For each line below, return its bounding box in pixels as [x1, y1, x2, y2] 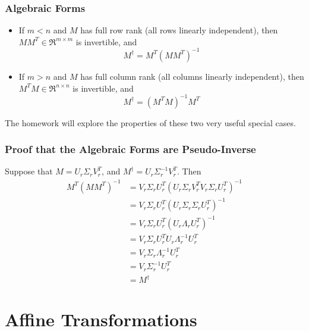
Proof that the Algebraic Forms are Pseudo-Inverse [5, 142, 256, 157]
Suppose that [5, 165, 53, 177]
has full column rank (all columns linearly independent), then [80, 70, 304, 82]
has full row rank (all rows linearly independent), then [80, 24, 278, 36]
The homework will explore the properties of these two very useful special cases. [5, 116, 296, 129]
